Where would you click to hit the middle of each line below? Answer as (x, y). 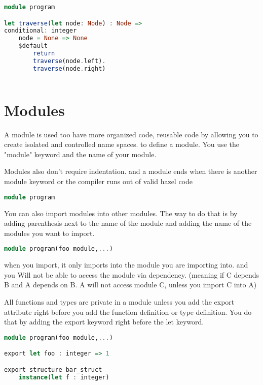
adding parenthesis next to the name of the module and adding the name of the (128, 223)
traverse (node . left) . (69, 61)
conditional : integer (41, 31)
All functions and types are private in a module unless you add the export (119, 301)
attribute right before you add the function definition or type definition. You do (128, 312)
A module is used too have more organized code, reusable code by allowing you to (131, 134)
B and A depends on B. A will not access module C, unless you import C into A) (130, 285)
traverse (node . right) (69, 68)
